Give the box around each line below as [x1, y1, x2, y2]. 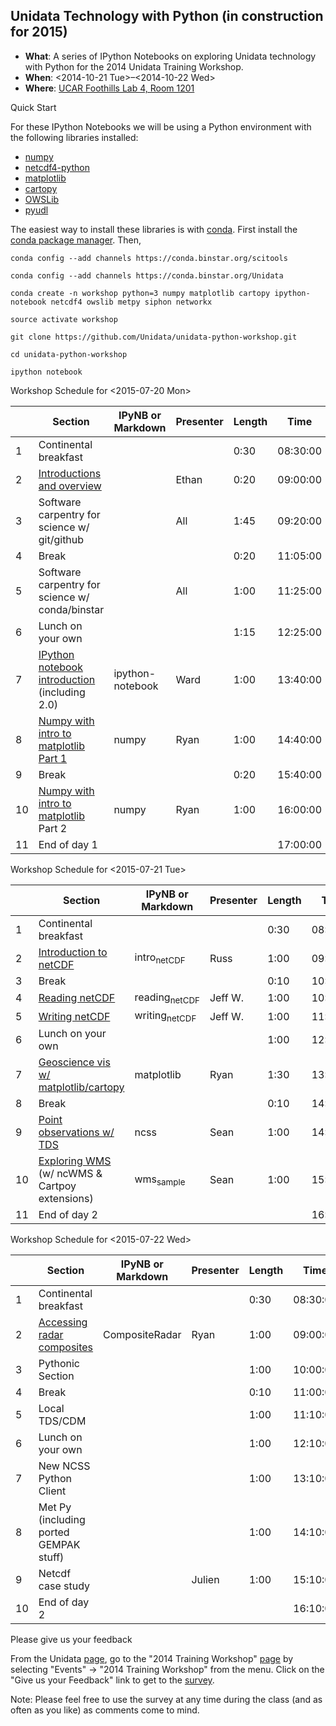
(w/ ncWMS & [38, 1167, 103, 1181]
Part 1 [38, 751, 68, 765]
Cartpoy [38, 1179, 77, 1193]
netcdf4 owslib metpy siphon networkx [50, 297, 213, 307]
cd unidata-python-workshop [10, 349, 128, 359]
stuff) [38, 1550, 65, 1564]
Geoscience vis [38, 1055, 111, 1069]
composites [38, 1340, 94, 1354]
